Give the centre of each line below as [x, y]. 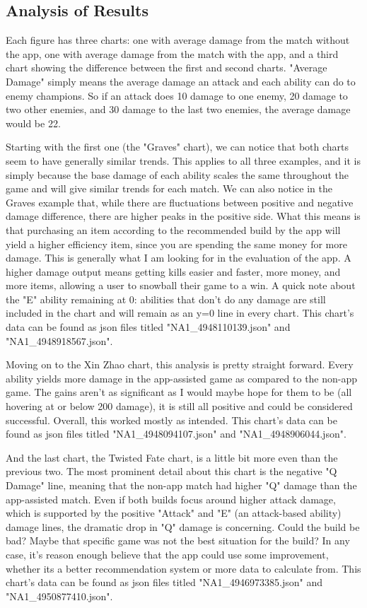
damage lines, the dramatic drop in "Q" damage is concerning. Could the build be [183, 526]
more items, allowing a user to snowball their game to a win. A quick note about [181, 285]
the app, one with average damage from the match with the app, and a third [172, 53]
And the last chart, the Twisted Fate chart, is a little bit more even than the [172, 457]
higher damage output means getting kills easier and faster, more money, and [173, 271]
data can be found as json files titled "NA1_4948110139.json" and [148, 327]
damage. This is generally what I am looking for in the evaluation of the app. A [179, 258]
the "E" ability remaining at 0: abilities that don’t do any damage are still [166, 299]
